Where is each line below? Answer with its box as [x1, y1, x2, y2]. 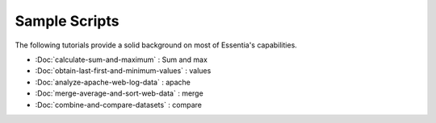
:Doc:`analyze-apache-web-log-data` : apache [35, 77, 191, 87]
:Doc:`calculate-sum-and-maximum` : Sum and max [35, 55, 208, 64]
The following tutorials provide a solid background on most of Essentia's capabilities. [15, 40, 298, 50]
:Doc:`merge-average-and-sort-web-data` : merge [35, 88, 203, 98]
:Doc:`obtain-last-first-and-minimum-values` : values [35, 66, 212, 76]
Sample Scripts [15, 12, 119, 30]
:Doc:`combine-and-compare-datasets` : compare [35, 100, 202, 109]
